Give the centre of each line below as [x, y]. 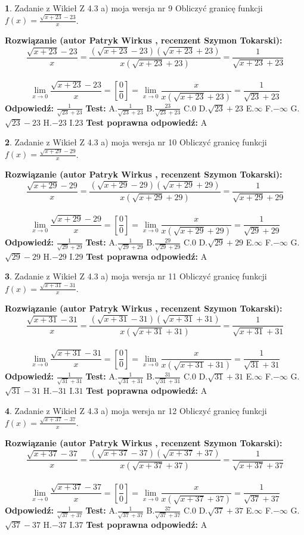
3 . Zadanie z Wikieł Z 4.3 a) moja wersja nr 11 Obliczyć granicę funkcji [136, 276]
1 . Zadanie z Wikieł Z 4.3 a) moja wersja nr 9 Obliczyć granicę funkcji [134, 8]
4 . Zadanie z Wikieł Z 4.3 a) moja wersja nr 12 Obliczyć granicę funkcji [136, 410]
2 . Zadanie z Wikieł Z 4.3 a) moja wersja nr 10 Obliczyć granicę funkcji [136, 142]
